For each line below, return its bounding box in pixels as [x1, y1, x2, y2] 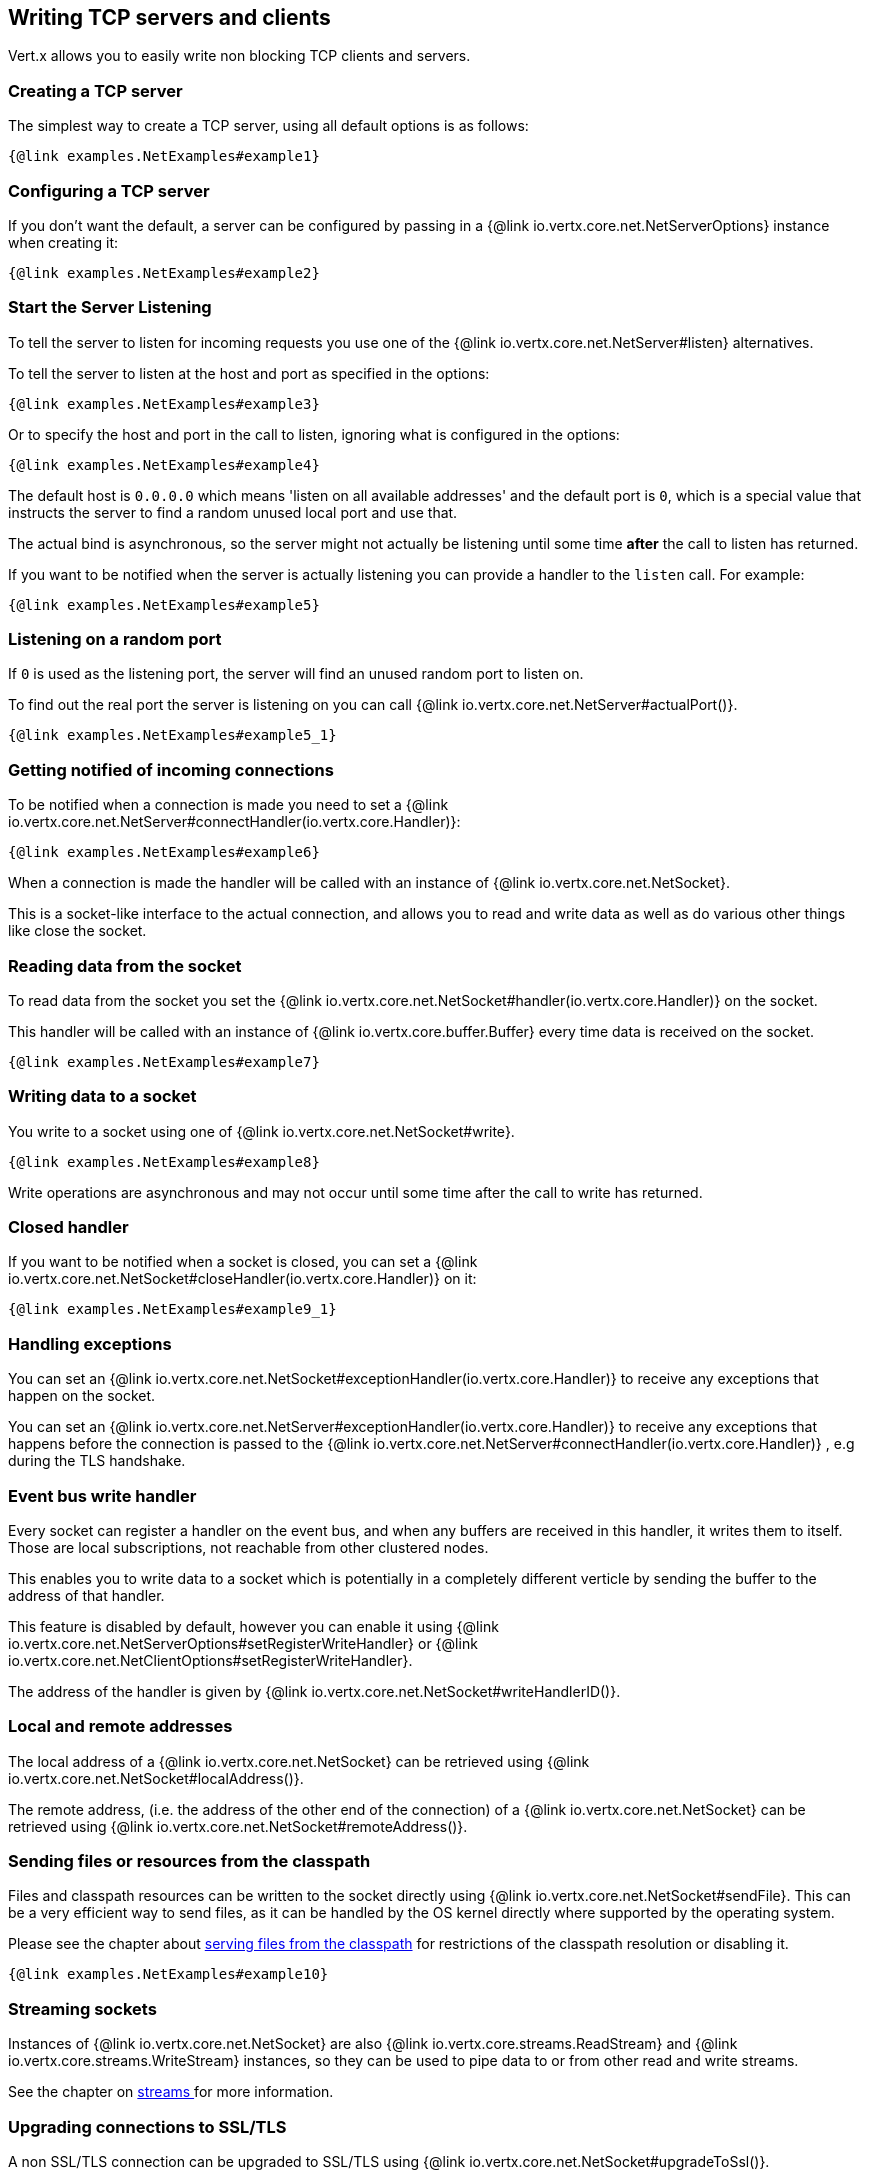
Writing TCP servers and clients [8, 5, 331, 30]
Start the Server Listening [8, 297, 212, 318]
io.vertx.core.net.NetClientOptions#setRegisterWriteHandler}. [8, 1651, 413, 1669]
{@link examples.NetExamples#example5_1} [8, 727, 337, 744]
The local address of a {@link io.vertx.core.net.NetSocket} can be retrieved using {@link [8, 1752, 590, 1770]
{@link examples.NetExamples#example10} [8, 1966, 329, 1983]
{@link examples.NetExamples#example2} [8, 264, 320, 281]
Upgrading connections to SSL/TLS [8, 2116, 287, 2137]
